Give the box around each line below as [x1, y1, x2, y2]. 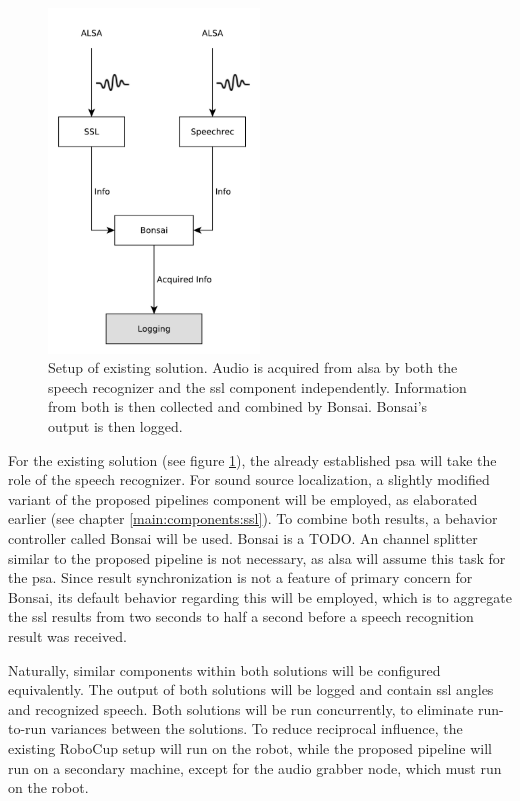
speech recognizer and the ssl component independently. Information [48, 376, 467, 397]
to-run [8, 718, 47, 739]
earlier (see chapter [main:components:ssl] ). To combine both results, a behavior [8, 508, 498, 529]
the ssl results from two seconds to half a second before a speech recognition [8, 606, 474, 627]
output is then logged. [48, 416, 183, 437]
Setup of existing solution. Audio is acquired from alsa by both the [48, 357, 458, 378]
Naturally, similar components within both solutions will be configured [8, 659, 441, 680]
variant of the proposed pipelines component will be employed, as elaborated [8, 488, 478, 509]
